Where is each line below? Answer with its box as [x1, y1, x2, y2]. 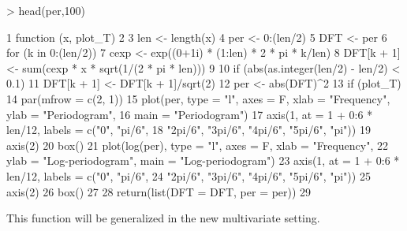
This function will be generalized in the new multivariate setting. [6, 210, 320, 226]
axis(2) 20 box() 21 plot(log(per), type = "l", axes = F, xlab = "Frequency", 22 [6, 136, 388, 153]
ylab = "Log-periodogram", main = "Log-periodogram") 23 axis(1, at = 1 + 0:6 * [6, 152, 400, 169]
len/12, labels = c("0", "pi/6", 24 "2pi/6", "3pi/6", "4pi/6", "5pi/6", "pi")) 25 [6, 167, 371, 184]
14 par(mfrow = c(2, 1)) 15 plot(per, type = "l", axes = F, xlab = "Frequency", [6, 90, 390, 106]
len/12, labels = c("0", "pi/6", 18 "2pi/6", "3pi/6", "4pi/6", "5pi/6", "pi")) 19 [6, 121, 371, 138]
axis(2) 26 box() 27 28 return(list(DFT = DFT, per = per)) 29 [6, 183, 312, 199]
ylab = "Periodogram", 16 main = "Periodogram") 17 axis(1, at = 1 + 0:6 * [6, 106, 373, 122]
